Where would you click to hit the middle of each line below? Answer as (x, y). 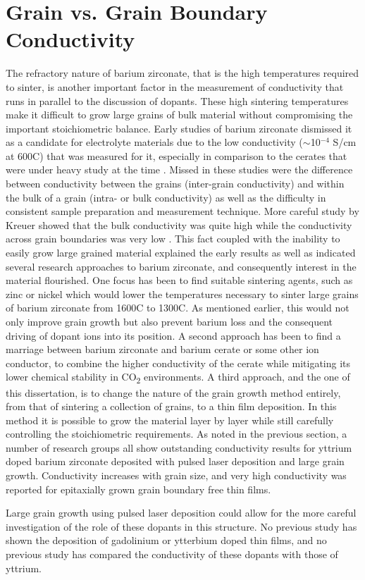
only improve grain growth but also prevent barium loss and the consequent (169, 321)
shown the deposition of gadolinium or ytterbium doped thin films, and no (166, 540)
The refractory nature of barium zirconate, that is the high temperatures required (182, 73)
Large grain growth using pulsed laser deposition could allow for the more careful (181, 513)
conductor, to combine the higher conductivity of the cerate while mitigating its (178, 363)
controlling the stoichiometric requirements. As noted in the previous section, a (177, 434)
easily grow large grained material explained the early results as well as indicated (181, 253)
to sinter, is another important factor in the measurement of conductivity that (175, 86)
